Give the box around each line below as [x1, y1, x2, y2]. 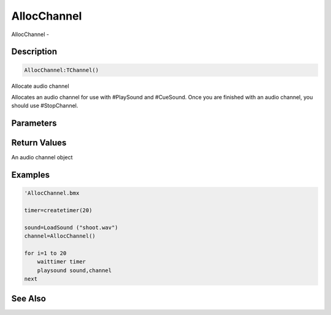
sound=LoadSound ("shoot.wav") [24, 224, 119, 231]
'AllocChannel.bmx [24, 190, 80, 197]
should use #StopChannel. [11, 102, 78, 110]
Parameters [11, 118, 57, 129]
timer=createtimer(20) [24, 207, 93, 214]
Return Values [11, 138, 67, 148]
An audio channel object [11, 154, 73, 161]
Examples [11, 170, 50, 180]
